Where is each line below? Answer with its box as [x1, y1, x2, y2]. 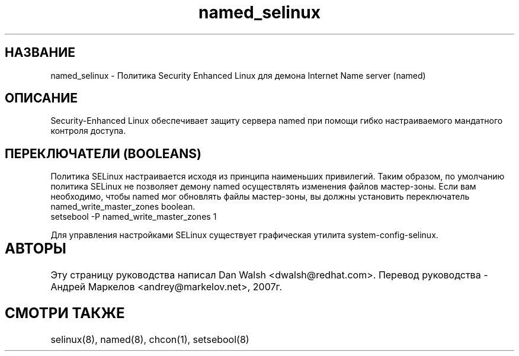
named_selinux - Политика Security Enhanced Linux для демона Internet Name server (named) [50, 70, 426, 81]
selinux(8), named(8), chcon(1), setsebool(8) [50, 333, 249, 345]
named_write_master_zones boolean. [50, 201, 196, 212]
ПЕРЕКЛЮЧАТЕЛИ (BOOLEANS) [5, 146, 201, 161]
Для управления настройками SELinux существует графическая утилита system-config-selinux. [50, 230, 438, 240]
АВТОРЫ [5, 240, 66, 258]
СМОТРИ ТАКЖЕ [5, 304, 125, 322]
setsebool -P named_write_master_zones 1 [50, 211, 217, 222]
